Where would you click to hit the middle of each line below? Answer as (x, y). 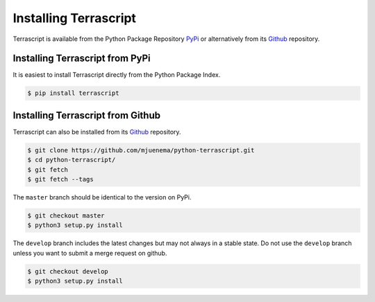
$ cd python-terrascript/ (72, 160)
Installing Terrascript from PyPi (82, 59)
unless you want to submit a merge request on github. (90, 253)
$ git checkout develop (68, 271)
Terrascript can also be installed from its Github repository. (97, 132)
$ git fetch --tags (60, 179)
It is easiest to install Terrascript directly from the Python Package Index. (117, 75)
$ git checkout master (66, 216)
